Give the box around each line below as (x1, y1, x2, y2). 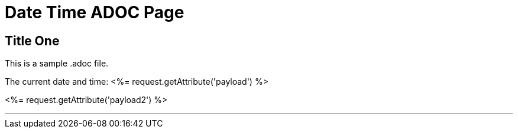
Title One (5, 33, 60, 48)
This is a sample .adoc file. (5, 58, 109, 69)
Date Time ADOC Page (5, 2, 184, 22)
